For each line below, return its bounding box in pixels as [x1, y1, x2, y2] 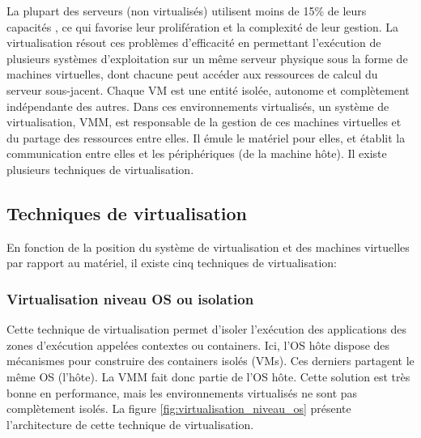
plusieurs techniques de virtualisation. [6, 160, 194, 177]
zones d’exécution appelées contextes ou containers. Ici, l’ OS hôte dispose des [6, 336, 390, 353]
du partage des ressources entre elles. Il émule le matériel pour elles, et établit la [6, 129, 406, 146]
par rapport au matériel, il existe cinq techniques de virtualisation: [6, 254, 338, 271]
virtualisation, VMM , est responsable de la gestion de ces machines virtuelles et [6, 113, 402, 130]
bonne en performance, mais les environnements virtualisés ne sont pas [6, 384, 358, 401]
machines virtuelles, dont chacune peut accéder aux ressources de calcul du [6, 66, 378, 83]
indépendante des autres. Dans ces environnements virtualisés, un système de [6, 97, 389, 114]
